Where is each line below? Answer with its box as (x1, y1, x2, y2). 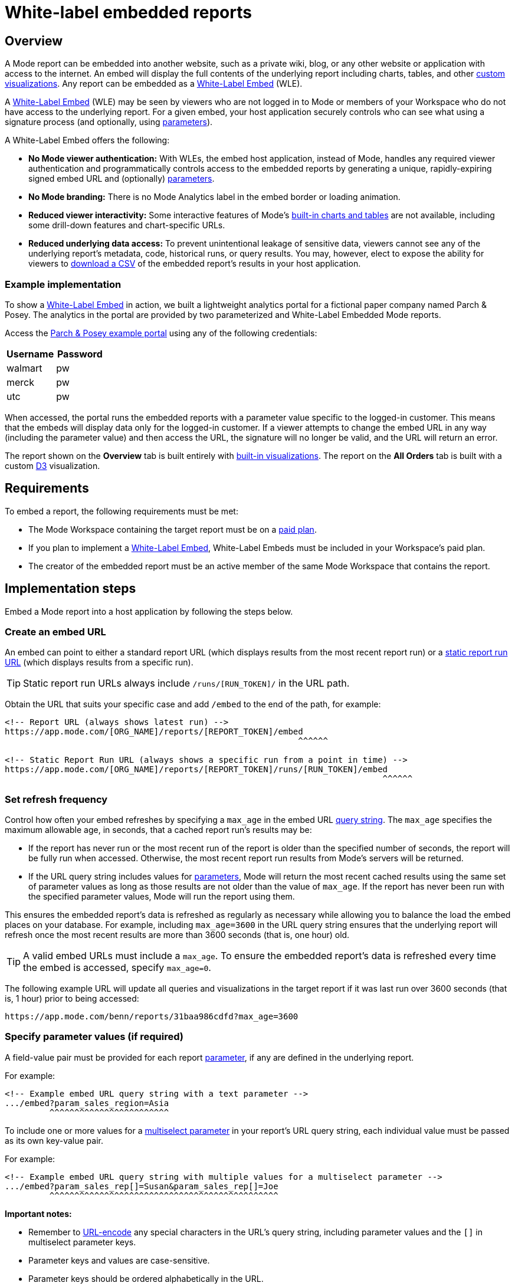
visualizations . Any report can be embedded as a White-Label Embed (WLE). (5, 78, 303, 89)
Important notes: (5, 1208, 72, 1219)
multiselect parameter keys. (28, 1236, 136, 1247)
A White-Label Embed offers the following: (5, 135, 170, 146)
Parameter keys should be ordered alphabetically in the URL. (28, 1273, 264, 1284)
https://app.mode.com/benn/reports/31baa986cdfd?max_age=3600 (5, 1012, 298, 1022)
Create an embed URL (5, 625, 106, 638)
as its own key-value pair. (5, 1135, 103, 1146)
